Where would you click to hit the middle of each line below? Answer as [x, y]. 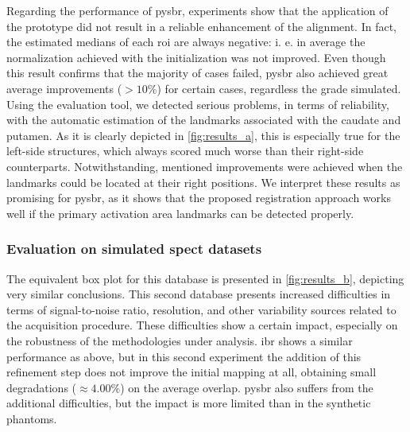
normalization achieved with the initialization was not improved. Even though [196, 57]
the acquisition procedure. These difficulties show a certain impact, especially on [202, 325]
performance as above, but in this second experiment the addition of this [184, 356]
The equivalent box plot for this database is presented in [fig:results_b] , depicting [205, 278]
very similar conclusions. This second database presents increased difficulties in [199, 294]
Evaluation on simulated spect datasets [134, 249]
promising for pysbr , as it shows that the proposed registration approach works [199, 198]
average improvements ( [64, 88]
